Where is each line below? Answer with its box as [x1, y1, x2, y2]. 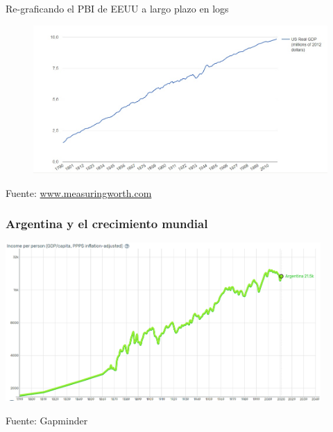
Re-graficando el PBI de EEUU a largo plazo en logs [6, 1, 229, 15]
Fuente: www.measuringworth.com [6, 185, 152, 200]
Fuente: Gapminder [6, 413, 88, 427]
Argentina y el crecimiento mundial [6, 215, 208, 232]
